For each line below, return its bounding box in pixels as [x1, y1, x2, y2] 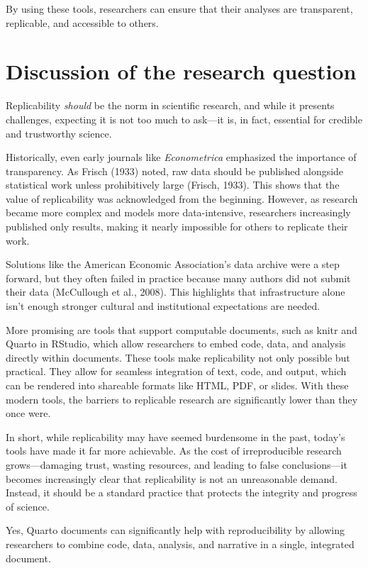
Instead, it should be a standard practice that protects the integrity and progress [6, 485, 357, 500]
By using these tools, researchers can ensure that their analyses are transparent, [6, 1, 353, 16]
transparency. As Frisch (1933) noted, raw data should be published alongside [6, 163, 344, 178]
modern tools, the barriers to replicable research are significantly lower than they [6, 391, 358, 406]
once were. [6, 406, 51, 421]
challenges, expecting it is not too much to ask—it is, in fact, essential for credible [6, 111, 362, 126]
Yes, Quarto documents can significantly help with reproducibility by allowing [6, 523, 345, 538]
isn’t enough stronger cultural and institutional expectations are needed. [6, 299, 320, 313]
